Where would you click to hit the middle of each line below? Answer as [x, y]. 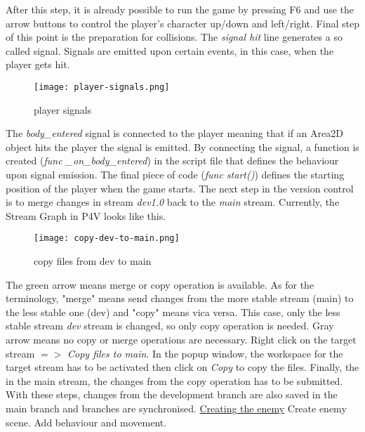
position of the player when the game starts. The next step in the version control [180, 188]
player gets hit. [38, 64]
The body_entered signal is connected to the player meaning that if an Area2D [174, 133]
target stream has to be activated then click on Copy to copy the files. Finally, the [182, 367]
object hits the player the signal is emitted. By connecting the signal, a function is [182, 146]
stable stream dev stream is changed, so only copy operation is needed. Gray [170, 326]
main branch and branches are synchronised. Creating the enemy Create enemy [176, 408]
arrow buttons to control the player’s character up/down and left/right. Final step [182, 23]
